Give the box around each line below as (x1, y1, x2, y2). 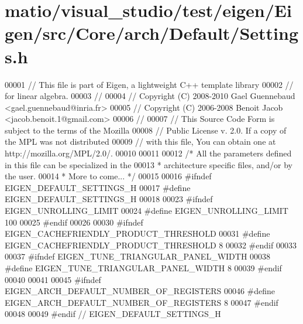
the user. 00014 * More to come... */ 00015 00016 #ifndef (5, 170, 212, 182)
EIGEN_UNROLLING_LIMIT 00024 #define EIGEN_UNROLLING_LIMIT (5, 204, 288, 217)
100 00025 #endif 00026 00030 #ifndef (5, 216, 143, 228)
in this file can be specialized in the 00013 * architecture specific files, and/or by (5, 158, 292, 170)
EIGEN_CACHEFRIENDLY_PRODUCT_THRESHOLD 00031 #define (5, 227, 270, 240)
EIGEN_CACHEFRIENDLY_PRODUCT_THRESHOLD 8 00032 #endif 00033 (5, 238, 297, 251)
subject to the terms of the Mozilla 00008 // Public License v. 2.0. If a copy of (5, 124, 287, 136)
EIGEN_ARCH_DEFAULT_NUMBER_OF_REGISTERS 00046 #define (5, 285, 276, 297)
